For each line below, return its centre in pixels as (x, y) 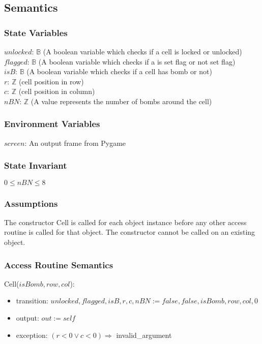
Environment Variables (52, 124)
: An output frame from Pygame (75, 143)
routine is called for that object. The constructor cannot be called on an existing (130, 232)
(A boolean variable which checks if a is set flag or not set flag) (137, 61)
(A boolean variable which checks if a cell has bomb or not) (119, 71)
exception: (32, 335)
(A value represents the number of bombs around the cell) (121, 101)
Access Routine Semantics (59, 264)
